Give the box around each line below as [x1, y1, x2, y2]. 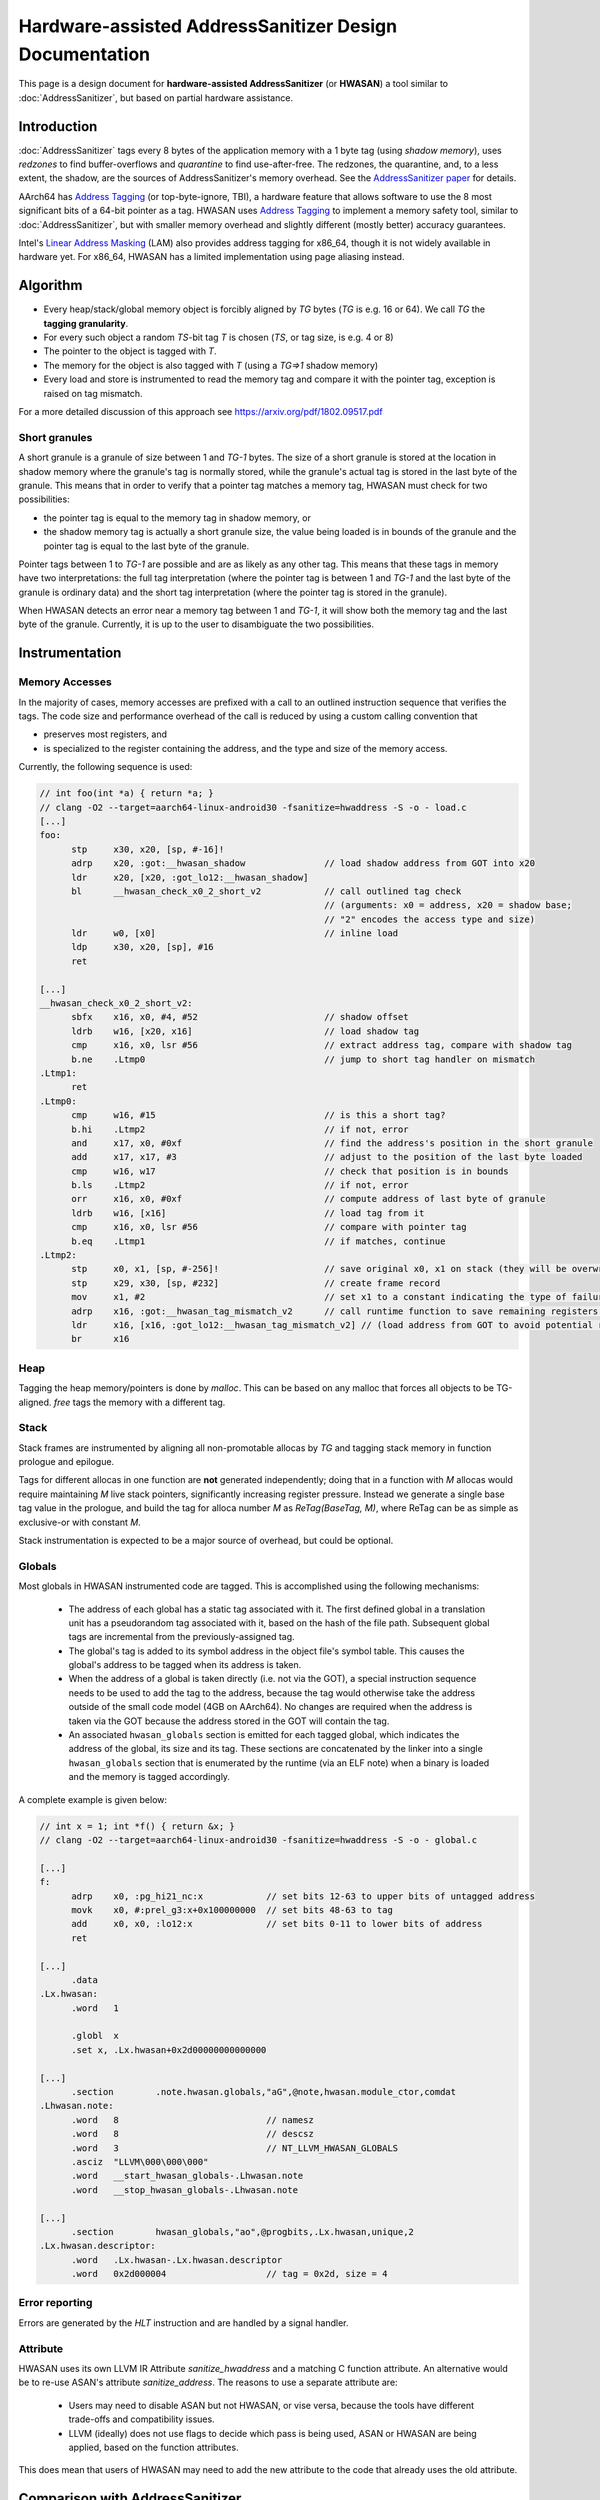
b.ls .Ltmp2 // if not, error [71, 1180, 409, 1191]
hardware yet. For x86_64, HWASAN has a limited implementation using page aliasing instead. [18, 251, 405, 263]
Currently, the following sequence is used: [18, 761, 193, 773]
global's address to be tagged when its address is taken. [68, 1659, 302, 1671]
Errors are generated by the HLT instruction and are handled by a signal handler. [18, 2316, 349, 2329]
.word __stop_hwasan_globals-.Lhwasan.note [71, 2184, 299, 2195]
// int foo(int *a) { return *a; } [39, 788, 214, 799]
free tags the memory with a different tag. [53, 1396, 226, 1408]
